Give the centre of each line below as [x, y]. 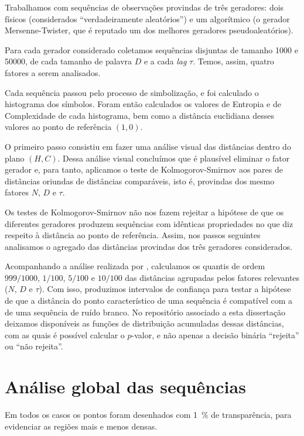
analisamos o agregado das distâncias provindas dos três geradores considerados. [149, 246]
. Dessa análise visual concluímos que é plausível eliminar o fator [174, 158]
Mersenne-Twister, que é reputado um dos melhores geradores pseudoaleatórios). [149, 30]
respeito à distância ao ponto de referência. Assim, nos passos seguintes [133, 235]
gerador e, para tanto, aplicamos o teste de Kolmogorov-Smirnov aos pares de [144, 169]
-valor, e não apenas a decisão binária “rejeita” [215, 334]
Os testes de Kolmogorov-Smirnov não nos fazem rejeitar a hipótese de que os [144, 212]
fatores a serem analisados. [53, 72]
